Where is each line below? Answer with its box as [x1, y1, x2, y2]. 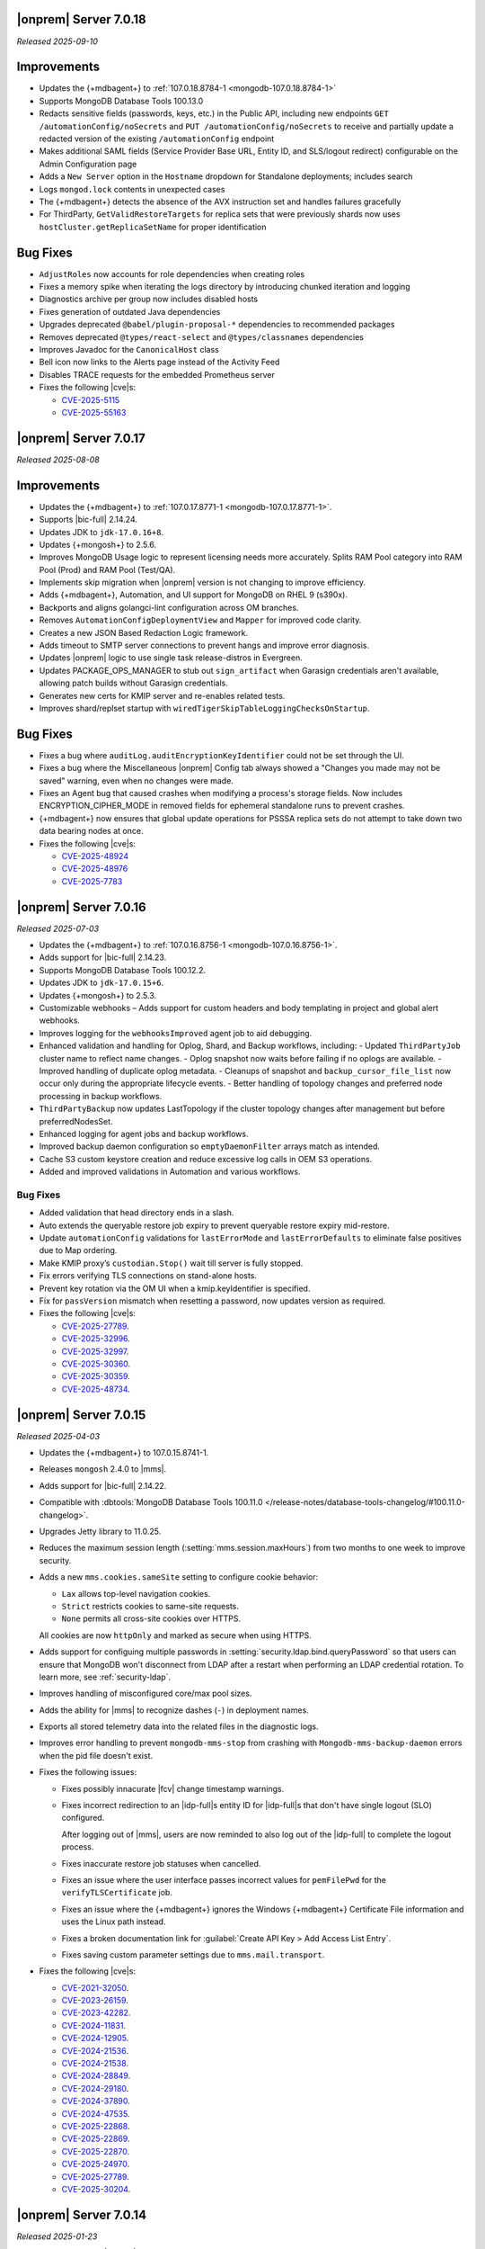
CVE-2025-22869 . [61, 2133, 130, 2145]
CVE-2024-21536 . [61, 2045, 129, 2056]
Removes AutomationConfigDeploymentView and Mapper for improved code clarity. [39, 614, 362, 625]
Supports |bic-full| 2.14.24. [39, 514, 138, 525]
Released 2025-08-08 [16, 454, 100, 465]
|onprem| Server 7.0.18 [16, 12, 147, 27]
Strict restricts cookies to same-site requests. [61, 1600, 240, 1611]
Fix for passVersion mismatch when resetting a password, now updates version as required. [39, 1295, 386, 1306]
